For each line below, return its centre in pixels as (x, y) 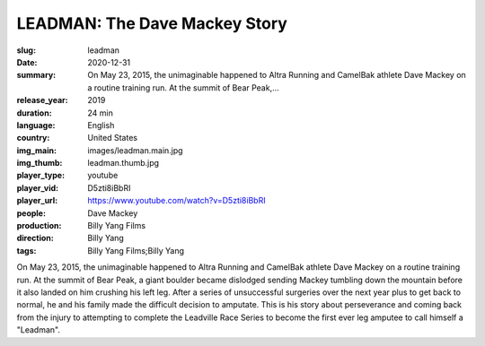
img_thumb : (40, 163)
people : (31, 213)
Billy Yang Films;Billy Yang (136, 250)
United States (113, 138)
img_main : (37, 150)
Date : (27, 62)
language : (36, 125)
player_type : (41, 176)
